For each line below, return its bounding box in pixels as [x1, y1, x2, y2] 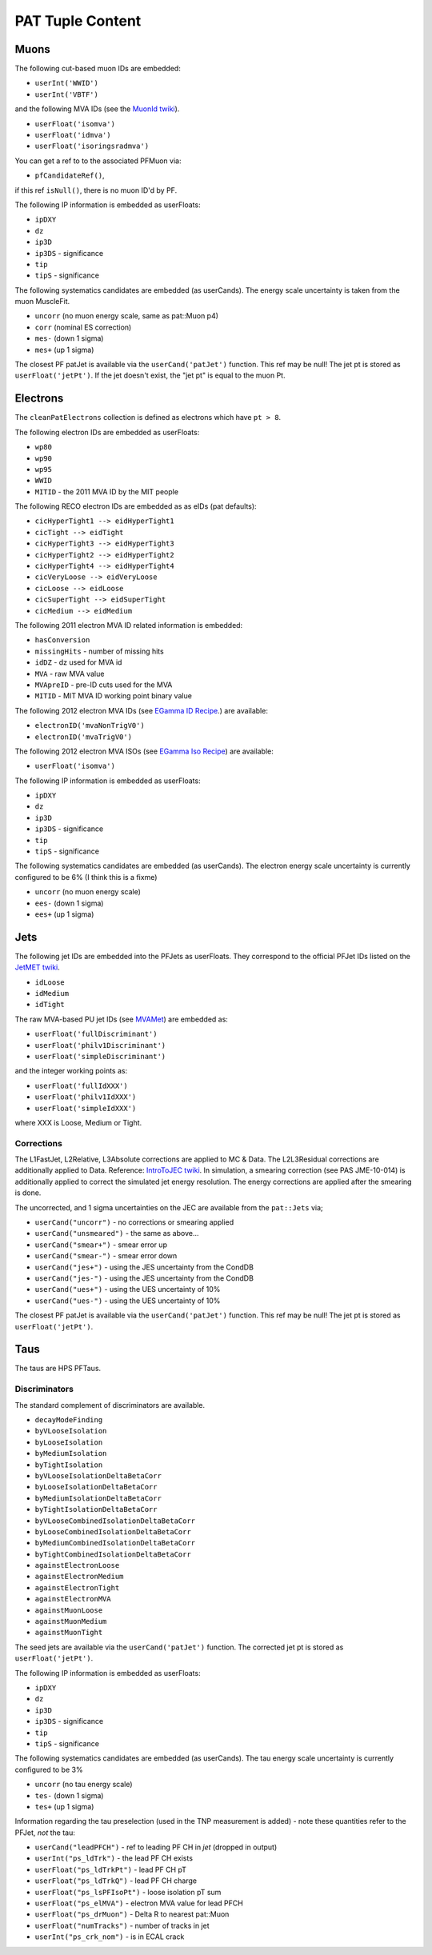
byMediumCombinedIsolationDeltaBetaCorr [34, 1538, 196, 1548]
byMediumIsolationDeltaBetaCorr [34, 1493, 162, 1503]
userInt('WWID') [34, 78, 99, 88]
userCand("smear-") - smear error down [34, 1251, 178, 1261]
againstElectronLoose [34, 1561, 120, 1570]
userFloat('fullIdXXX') [34, 1081, 128, 1090]
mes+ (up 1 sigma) [34, 345, 94, 354]
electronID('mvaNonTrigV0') [34, 721, 146, 730]
